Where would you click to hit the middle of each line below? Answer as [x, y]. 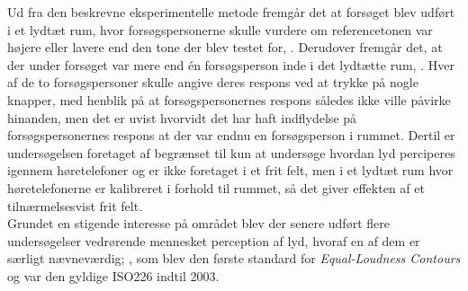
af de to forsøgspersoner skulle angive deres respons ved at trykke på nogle [213, 82]
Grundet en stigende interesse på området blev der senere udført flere [198, 223]
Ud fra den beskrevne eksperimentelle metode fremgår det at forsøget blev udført [231, 12]
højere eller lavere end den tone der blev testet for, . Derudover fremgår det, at [225, 47]
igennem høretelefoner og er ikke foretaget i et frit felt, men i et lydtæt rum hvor [230, 170]
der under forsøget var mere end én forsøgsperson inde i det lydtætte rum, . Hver [231, 64]
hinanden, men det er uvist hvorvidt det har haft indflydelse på [182, 117]
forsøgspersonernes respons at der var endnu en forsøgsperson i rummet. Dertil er [231, 135]
